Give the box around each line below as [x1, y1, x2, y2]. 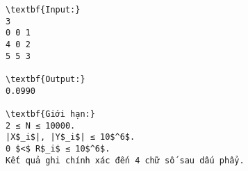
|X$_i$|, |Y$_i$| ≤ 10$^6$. [6, 132, 135, 142]
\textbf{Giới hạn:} [6, 108, 95, 119]
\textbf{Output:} [6, 74, 85, 84]
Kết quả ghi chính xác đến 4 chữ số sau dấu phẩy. [6, 155, 245, 165]
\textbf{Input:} [6, 5, 81, 15]
